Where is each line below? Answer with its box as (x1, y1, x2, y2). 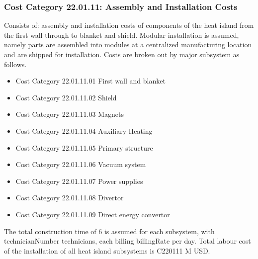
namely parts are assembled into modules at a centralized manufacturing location (4, 39, 252, 50)
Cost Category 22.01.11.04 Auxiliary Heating (15, 125, 153, 136)
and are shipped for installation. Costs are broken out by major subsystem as (4, 49, 240, 59)
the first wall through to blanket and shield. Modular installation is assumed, (4, 29, 239, 40)
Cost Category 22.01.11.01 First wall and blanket (15, 76, 166, 86)
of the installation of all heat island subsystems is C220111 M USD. (4, 245, 210, 256)
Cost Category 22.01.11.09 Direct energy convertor (15, 209, 170, 219)
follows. (4, 59, 27, 69)
